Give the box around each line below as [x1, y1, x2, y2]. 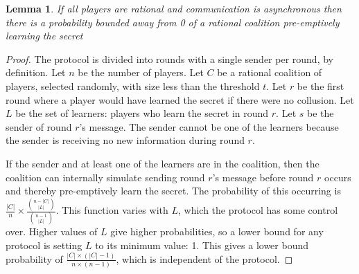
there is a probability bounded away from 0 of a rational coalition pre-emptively [6, 15, 340, 29]
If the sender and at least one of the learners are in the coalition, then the [6, 156, 319, 170]
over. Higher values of [6, 224, 98, 239]
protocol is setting [6, 237, 82, 252]
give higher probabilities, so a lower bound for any [110, 224, 324, 239]
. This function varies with [55, 203, 168, 217]
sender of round [6, 119, 72, 134]
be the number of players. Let [78, 65, 204, 80]
